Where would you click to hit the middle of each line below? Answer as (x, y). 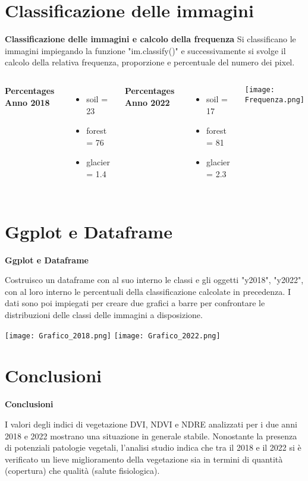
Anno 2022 (147, 102)
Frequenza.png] (275, 100)
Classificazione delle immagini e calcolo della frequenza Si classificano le (150, 39)
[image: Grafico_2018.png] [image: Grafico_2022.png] (113, 336)
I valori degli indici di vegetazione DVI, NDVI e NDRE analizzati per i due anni (151, 424)
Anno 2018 (27, 102)
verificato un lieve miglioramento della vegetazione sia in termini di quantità (144, 459)
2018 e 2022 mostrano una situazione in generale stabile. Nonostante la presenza (151, 436)
